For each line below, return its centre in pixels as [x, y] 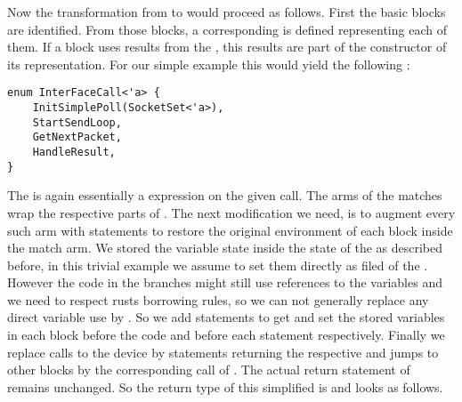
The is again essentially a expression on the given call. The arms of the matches [225, 195]
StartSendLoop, [77, 122]
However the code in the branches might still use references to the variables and [225, 282]
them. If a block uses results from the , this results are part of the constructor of [227, 47]
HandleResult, [74, 152]
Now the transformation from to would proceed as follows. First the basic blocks [227, 12]
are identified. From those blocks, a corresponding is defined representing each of [227, 29]
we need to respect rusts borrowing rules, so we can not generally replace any [218, 299]
